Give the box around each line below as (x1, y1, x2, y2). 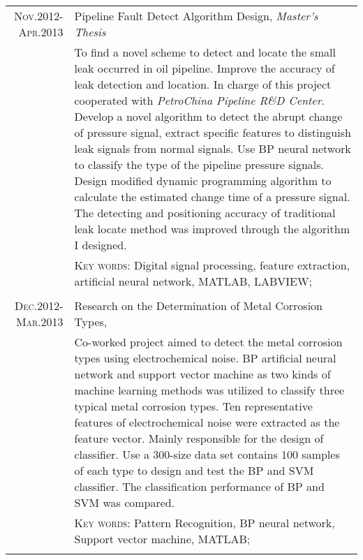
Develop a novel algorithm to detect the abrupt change (74, 108, 343, 124)
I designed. (74, 237, 127, 253)
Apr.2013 (18, 24, 64, 40)
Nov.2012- (14, 8, 64, 24)
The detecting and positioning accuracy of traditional (74, 205, 336, 221)
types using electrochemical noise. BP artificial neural (74, 350, 336, 366)
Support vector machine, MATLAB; (74, 531, 251, 547)
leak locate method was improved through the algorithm (74, 221, 350, 237)
